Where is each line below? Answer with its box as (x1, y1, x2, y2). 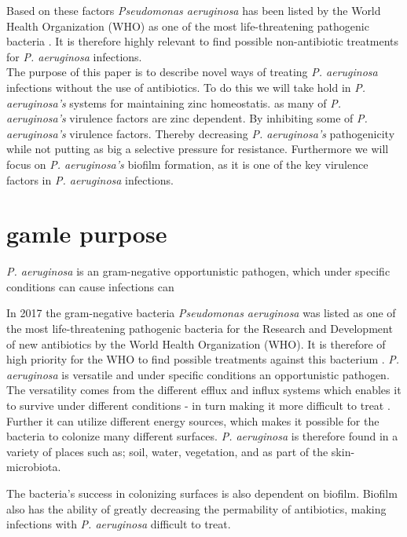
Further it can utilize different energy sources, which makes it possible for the (6, 412, 379, 429)
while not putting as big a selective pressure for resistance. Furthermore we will (6, 141, 389, 157)
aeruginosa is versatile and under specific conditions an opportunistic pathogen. (6, 366, 390, 382)
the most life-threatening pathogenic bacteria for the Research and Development (6, 320, 393, 337)
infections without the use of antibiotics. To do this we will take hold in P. (6, 79, 366, 95)
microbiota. (6, 458, 61, 475)
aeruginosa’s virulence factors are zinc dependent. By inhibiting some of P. (6, 110, 368, 126)
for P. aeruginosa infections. (6, 48, 142, 64)
